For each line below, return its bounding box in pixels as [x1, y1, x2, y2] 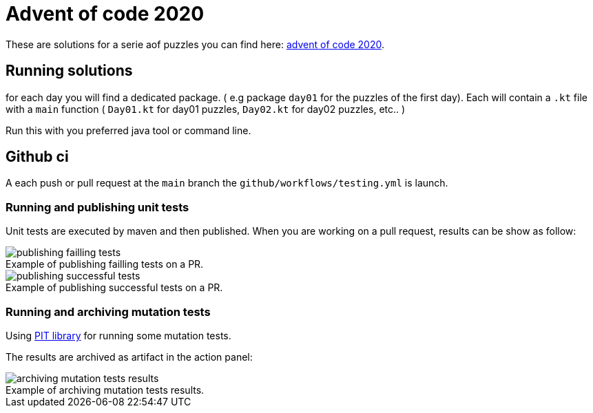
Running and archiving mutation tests [6, 304, 211, 319]
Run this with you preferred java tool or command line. [6, 124, 251, 136]
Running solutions [6, 62, 133, 80]
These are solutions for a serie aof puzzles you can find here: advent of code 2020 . [6, 38, 385, 50]
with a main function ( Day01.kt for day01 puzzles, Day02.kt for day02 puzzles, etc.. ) [6, 103, 406, 115]
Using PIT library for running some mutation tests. [6, 329, 231, 341]
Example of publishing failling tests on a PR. [6, 258, 204, 271]
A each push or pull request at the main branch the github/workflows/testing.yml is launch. [6, 177, 448, 189]
